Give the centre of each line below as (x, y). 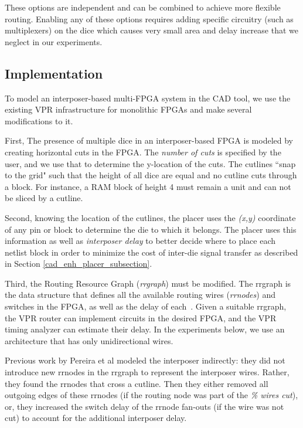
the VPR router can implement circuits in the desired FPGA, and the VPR (141, 317)
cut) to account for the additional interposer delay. (96, 418)
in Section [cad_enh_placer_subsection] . (79, 264)
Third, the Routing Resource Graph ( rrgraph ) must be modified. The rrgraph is (148, 283)
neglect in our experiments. (54, 41)
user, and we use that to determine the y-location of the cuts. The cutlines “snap (150, 163)
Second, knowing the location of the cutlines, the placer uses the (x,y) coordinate (150, 217)
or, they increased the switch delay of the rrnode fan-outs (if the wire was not (144, 406)
